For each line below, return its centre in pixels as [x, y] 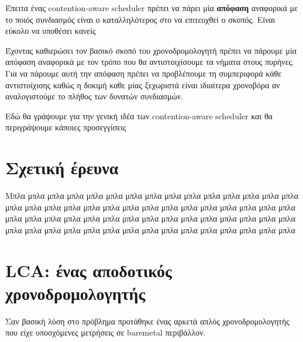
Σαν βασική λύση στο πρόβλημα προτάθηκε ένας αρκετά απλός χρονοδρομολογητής [147, 321]
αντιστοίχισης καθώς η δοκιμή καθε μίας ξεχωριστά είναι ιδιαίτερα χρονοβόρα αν [143, 84]
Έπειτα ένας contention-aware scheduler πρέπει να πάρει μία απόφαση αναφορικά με [151, 8]
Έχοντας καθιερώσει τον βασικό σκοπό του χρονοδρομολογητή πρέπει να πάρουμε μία [151, 50]
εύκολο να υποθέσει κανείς [51, 31]
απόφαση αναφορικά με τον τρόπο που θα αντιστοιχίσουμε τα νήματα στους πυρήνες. [150, 62]
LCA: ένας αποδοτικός [89, 270]
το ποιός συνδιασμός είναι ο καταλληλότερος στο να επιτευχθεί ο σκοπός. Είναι [140, 19]
